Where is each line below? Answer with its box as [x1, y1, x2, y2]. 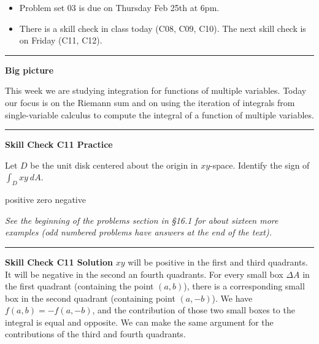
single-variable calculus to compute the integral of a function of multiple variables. [5, 108, 314, 121]
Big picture [5, 63, 54, 76]
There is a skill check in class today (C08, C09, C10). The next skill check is [19, 21, 306, 34]
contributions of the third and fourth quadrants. [5, 327, 186, 340]
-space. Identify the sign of [210, 158, 310, 171]
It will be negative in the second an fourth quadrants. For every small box [5, 267, 283, 280]
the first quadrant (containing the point [5, 280, 154, 292]
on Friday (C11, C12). [19, 34, 102, 47]
